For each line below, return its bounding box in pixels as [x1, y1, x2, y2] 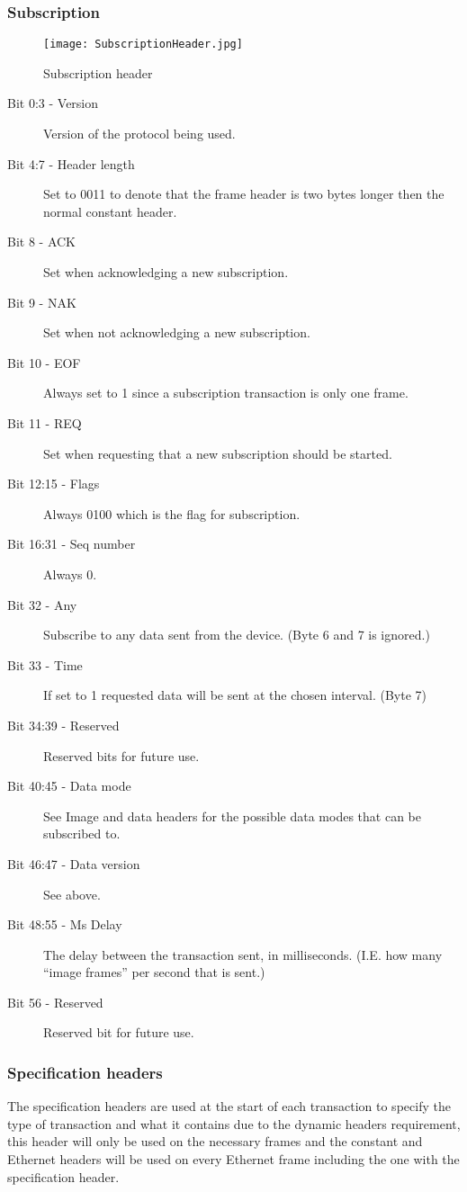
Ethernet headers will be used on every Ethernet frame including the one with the [7, 1150, 460, 1169]
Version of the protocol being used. [43, 124, 236, 143]
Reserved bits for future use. [43, 746, 200, 765]
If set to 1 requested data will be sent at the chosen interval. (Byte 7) [43, 686, 427, 704]
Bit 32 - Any [7, 595, 77, 614]
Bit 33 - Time [7, 655, 83, 674]
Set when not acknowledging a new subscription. [43, 323, 310, 342]
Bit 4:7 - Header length [7, 154, 135, 173]
